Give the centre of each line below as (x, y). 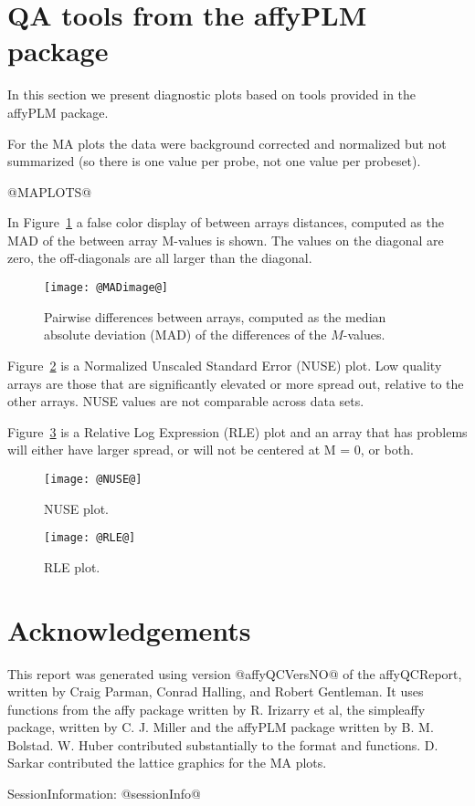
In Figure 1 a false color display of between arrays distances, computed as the (226, 222)
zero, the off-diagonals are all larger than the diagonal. (160, 258)
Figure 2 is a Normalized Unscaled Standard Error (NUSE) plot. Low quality (225, 365)
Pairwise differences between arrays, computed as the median (215, 316)
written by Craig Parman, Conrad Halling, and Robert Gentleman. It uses (216, 691)
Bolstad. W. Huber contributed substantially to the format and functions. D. (223, 744)
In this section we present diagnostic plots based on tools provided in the (212, 94)
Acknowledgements (129, 629)
